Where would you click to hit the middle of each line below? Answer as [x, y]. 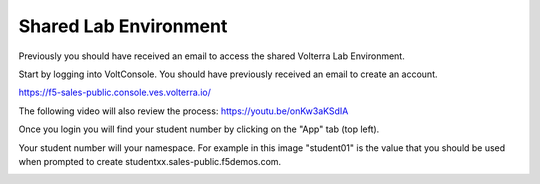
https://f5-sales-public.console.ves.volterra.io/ [115, 92]
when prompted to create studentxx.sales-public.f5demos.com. [150, 161]
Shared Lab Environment [123, 26]
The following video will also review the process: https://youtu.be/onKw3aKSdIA [183, 111]
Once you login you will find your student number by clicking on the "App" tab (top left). [199, 129]
